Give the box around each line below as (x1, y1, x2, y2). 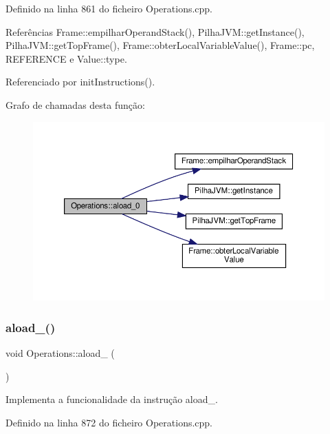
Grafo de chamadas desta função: (5, 97, 145, 112)
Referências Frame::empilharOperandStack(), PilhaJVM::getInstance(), (5, 24, 305, 39)
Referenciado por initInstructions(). (5, 74, 155, 89)
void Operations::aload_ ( (5, 346, 115, 360)
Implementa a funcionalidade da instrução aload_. (5, 392, 218, 406)
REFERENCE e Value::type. (5, 51, 127, 65)
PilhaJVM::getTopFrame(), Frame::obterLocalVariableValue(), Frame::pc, (5, 38, 315, 52)
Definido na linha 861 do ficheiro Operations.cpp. (5, 1, 213, 15)
